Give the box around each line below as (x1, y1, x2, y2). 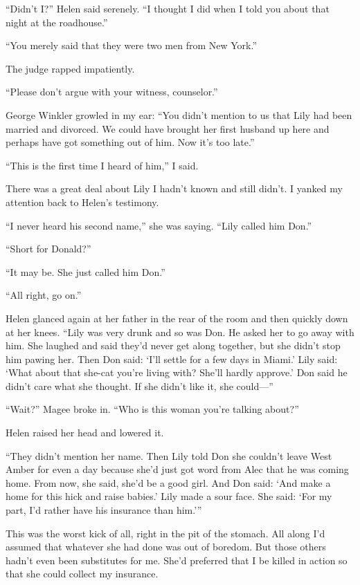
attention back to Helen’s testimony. (6, 194, 159, 209)
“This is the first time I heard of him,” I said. (6, 158, 199, 172)
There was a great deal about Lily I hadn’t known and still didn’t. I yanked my (6, 181, 343, 196)
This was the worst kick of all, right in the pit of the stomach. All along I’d (6, 526, 325, 540)
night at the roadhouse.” (6, 15, 108, 29)
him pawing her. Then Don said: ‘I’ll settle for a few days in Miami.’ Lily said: (6, 351, 338, 366)
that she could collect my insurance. (6, 566, 159, 581)
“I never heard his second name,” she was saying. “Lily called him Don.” (6, 218, 312, 232)
